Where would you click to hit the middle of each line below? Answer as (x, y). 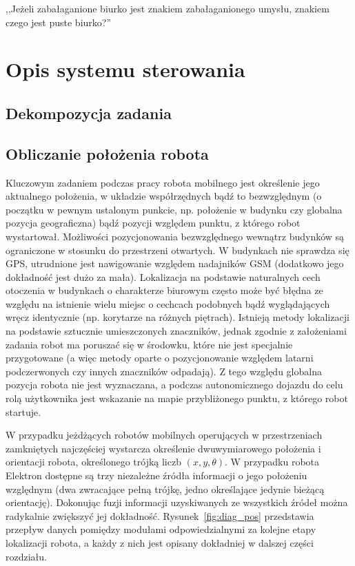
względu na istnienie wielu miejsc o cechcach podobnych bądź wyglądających (168, 303)
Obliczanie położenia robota (107, 153)
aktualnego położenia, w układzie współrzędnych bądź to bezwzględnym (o (164, 196)
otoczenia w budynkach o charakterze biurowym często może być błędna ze (164, 290)
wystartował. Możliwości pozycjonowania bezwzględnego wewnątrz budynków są (175, 236)
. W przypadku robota (272, 462)
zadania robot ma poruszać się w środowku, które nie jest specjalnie (149, 344)
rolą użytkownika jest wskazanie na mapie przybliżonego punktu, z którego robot (177, 398)
